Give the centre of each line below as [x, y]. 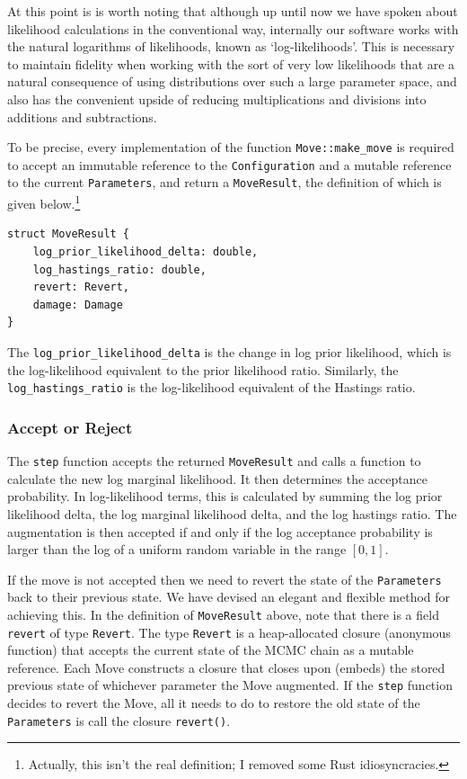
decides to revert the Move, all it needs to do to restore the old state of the [214, 703]
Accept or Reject [70, 427]
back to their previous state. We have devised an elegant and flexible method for [229, 597]
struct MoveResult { [69, 234]
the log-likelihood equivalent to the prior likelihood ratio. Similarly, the [203, 369]
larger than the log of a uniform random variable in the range [177, 549]
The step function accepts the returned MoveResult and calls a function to [214, 461]
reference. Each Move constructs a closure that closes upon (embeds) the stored [226, 667]
